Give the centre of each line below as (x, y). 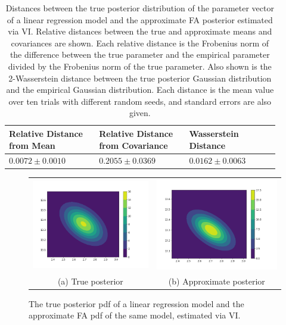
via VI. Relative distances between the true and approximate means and (140, 31)
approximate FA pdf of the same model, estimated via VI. (135, 315)
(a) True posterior (90, 281)
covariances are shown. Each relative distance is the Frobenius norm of (140, 43)
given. (140, 113)
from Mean (32, 145)
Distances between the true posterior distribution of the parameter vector (140, 8)
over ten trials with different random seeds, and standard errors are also (140, 101)
